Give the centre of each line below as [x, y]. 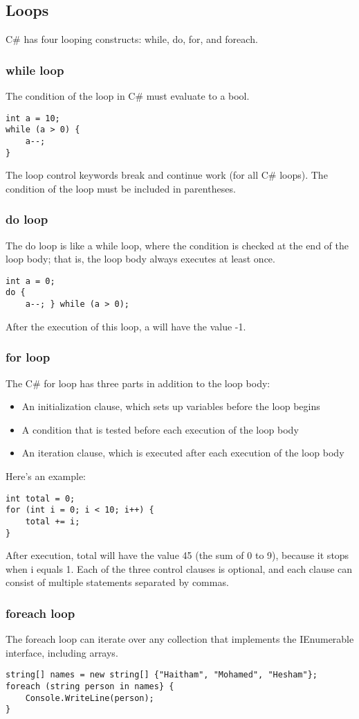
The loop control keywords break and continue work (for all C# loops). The [167, 175]
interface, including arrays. [62, 652]
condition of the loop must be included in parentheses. [121, 188]
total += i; [53, 521]
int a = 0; [30, 281]
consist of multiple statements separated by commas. [117, 582]
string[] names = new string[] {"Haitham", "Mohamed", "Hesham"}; [162, 675]
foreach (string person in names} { [90, 687]
